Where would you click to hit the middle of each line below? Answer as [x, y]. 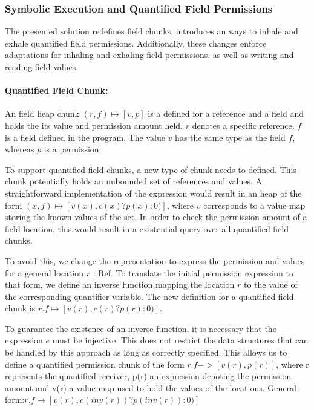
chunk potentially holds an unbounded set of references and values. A [134, 181]
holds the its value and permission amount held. [94, 125]
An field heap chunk [42, 113]
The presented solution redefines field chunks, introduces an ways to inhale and [152, 31]
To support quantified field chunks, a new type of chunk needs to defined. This [151, 169]
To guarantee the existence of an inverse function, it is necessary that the [141, 328]
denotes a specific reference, [243, 125]
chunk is [20, 308]
